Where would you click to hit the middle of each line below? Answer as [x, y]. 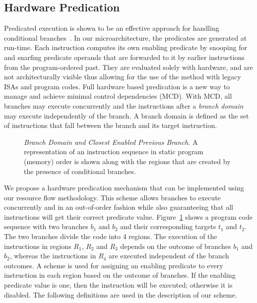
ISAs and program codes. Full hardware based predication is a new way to [117, 86]
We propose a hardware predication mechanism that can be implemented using [124, 188]
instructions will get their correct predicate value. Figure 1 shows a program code [128, 216]
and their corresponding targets [168, 226]
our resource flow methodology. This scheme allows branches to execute [112, 197]
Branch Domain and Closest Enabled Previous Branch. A [111, 142]
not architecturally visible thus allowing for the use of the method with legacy [123, 77]
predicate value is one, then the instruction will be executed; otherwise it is [118, 285]
